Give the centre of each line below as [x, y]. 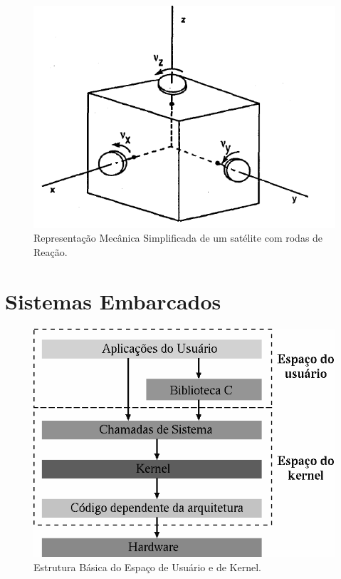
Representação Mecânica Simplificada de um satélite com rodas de [178, 238]
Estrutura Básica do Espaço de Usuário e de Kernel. [147, 567]
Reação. [51, 251]
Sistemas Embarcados [113, 301]
